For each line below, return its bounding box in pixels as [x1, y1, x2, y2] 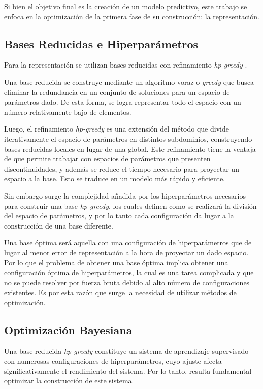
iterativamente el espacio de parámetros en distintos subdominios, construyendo [4, 133, 252, 144]
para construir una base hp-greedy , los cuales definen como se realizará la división [4, 200, 257, 211]
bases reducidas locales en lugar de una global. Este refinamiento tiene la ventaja [4, 143, 256, 154]
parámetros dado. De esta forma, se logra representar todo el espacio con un [4, 96, 241, 107]
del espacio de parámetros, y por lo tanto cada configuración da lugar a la [4, 210, 234, 221]
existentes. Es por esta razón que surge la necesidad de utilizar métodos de [4, 287, 237, 298]
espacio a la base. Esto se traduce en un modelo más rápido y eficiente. [4, 173, 225, 184]
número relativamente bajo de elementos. [4, 106, 131, 117]
